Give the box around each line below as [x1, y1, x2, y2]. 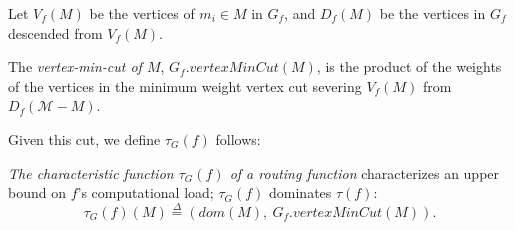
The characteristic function [8, 162, 174, 183]
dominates [269, 182, 332, 203]
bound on [8, 182, 66, 203]
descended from [8, 22, 103, 43]
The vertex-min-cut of [8, 56, 142, 77]
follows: [215, 128, 261, 149]
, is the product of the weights [316, 56, 502, 77]
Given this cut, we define [8, 128, 161, 149]
